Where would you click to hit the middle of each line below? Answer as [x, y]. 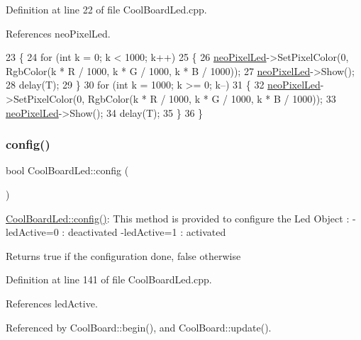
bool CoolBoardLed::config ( [67, 170]
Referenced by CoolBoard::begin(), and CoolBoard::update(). [139, 327]
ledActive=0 [32, 232]
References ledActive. [52, 303]
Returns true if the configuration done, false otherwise [123, 255]
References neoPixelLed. [58, 33]
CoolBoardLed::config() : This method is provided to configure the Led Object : [178, 218]
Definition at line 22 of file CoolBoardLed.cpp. [106, 9]
